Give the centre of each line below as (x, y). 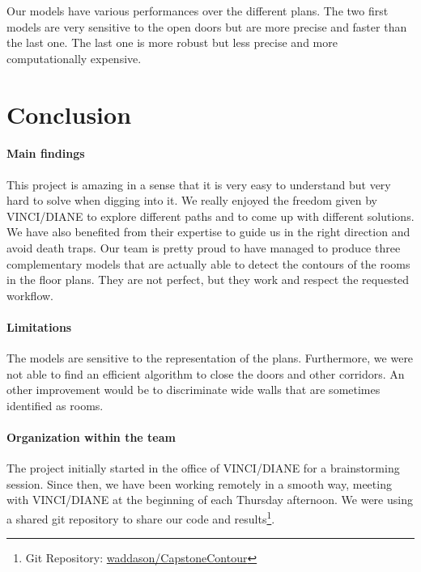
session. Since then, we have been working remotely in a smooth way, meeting (199, 483)
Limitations (39, 326)
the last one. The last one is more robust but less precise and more (172, 42)
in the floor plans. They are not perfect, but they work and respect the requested (208, 280)
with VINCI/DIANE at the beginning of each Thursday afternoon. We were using (210, 500)
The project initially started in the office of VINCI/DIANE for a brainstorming (203, 468)
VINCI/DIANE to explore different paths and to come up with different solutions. (210, 216)
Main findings (46, 153)
